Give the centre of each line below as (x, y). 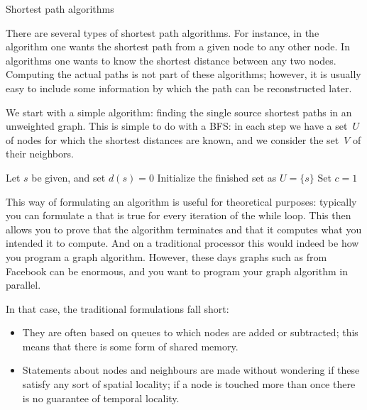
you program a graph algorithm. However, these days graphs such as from (166, 256)
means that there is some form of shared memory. (130, 346)
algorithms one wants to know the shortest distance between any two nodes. (171, 60)
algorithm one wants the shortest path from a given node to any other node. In (178, 46)
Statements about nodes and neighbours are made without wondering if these (191, 370)
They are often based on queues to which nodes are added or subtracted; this (190, 332)
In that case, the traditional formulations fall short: (117, 308)
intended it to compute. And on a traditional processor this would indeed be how (182, 243)
